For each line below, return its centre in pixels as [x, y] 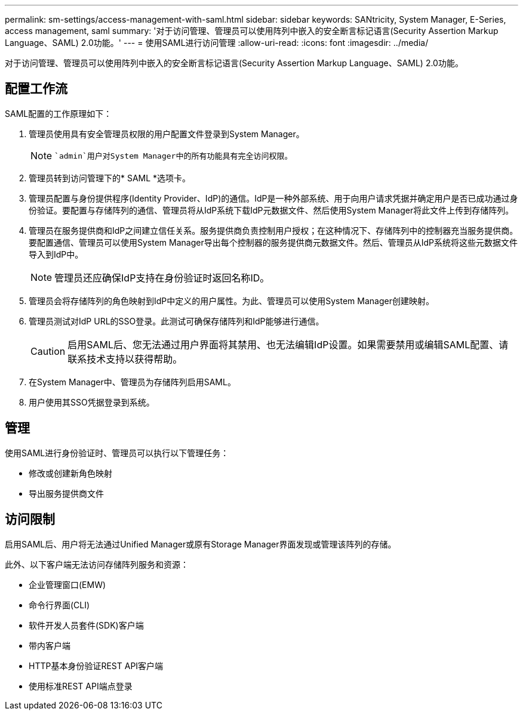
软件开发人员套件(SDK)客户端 [86, 625]
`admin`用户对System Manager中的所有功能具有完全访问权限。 [173, 156]
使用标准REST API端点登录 [81, 686]
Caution [48, 351]
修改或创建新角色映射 [70, 473]
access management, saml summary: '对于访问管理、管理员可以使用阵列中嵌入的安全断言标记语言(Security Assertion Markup [252, 31]
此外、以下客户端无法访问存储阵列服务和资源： [97, 564]
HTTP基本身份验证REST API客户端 [96, 666]
